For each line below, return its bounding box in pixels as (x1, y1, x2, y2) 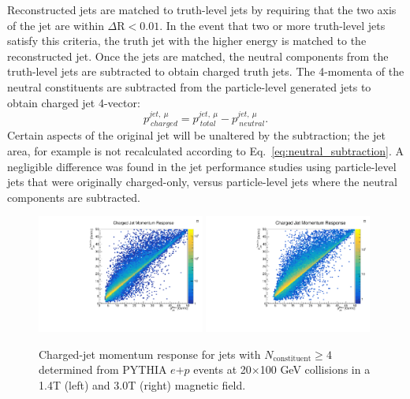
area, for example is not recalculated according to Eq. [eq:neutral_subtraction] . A (7, 142, 404, 158)
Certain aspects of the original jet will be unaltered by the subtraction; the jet (7, 127, 386, 144)
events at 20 (193, 361, 252, 378)
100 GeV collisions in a (259, 361, 371, 378)
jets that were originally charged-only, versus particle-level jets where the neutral (7, 173, 397, 190)
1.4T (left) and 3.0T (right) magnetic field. (39, 376, 246, 393)
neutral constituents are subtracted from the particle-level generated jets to (7, 78, 371, 95)
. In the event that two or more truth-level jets (159, 17, 386, 33)
